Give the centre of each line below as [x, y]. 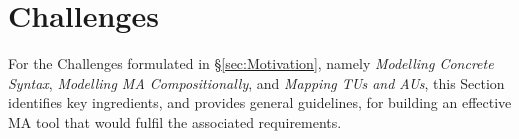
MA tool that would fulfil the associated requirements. [175, 121]
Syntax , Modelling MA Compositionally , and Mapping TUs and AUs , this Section [256, 82]
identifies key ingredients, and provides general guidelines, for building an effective [260, 102]
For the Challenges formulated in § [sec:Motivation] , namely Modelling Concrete [251, 63]
